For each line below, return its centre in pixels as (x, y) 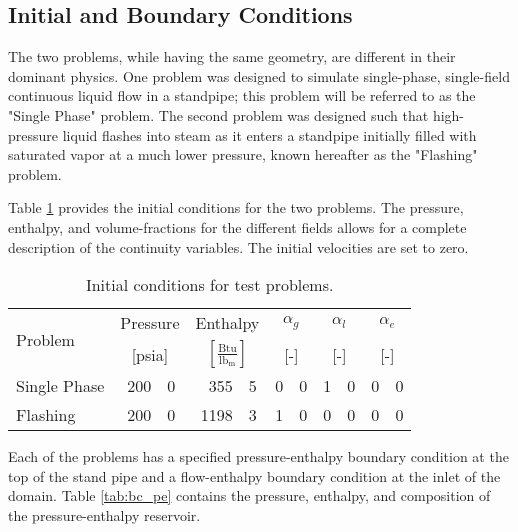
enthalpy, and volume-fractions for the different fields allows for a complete (237, 226)
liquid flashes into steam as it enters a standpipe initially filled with (269, 134)
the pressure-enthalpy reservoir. (104, 514)
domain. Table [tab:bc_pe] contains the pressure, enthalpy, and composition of (249, 495)
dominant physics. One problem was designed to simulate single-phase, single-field (259, 75)
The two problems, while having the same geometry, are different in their (232, 56)
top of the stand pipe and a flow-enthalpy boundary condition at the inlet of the (254, 475)
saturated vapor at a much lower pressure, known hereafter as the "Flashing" (243, 154)
